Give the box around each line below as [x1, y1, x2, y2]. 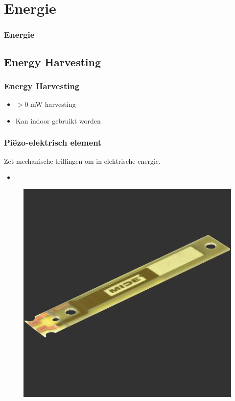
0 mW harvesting [24, 99, 76, 109]
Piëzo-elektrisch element [4, 136, 102, 149]
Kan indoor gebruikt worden [15, 115, 101, 125]
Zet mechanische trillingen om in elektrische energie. [4, 155, 161, 166]
